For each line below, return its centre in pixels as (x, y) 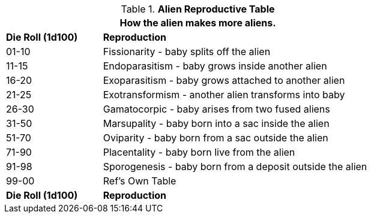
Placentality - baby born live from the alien (199, 152)
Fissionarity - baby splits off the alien (187, 52)
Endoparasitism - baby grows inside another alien (215, 66)
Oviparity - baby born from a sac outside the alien (216, 138)
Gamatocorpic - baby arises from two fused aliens (216, 109)
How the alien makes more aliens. (198, 23)
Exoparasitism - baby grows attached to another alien (224, 80)
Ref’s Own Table (140, 181)
